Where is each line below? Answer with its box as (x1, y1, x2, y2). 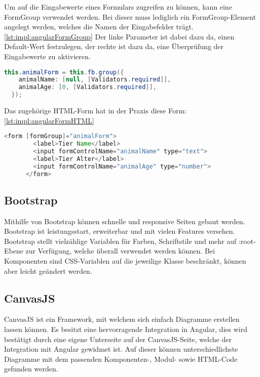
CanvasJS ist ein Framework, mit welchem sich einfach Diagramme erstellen (4, 314, 240, 324)
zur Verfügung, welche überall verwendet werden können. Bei (25, 245, 215, 256)
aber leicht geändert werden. (4, 265, 92, 276)
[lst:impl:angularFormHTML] (4, 115, 94, 125)
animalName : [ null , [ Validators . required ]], (18, 76, 171, 83)
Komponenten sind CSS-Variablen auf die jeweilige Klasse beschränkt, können (4, 256, 246, 266)
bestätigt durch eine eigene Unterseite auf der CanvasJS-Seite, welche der (4, 333, 232, 344)
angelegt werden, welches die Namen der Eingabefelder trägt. (4, 21, 194, 32)
